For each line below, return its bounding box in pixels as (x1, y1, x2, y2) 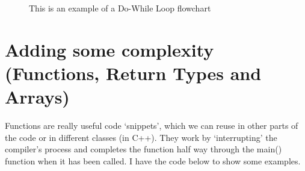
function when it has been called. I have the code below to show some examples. (5, 154, 301, 167)
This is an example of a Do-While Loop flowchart (29, 2, 211, 14)
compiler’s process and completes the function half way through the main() (5, 143, 282, 155)
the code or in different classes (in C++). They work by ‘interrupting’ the (5, 131, 277, 143)
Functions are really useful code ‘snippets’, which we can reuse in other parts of (5, 119, 298, 132)
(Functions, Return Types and (5, 60, 262, 85)
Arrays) (5, 84, 70, 109)
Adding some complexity (5, 37, 214, 61)
